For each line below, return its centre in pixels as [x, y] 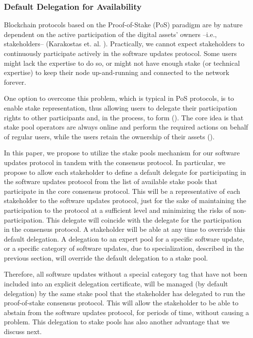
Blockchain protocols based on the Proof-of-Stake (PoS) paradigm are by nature [123, 25]
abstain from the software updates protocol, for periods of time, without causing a [126, 312]
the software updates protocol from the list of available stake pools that [111, 181]
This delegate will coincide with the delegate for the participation [144, 219]
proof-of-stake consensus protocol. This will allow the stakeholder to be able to [121, 303]
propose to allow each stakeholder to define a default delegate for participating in [125, 172]
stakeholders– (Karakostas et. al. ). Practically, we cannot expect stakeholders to [124, 44]
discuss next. [23, 331]
